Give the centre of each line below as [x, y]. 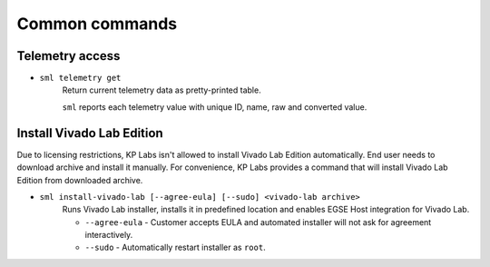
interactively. [109, 235]
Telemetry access [69, 56]
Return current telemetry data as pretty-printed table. [162, 90]
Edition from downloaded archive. [80, 180]
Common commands [97, 24]
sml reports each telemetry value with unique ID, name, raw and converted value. [215, 107]
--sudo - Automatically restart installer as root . [176, 247]
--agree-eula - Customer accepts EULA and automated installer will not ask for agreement [258, 222]
